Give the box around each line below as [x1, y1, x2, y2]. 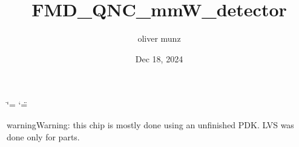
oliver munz [137, 32, 181, 45]
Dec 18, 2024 [135, 52, 183, 65]
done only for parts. [7, 130, 80, 143]
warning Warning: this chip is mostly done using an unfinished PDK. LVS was [7, 118, 294, 131]
